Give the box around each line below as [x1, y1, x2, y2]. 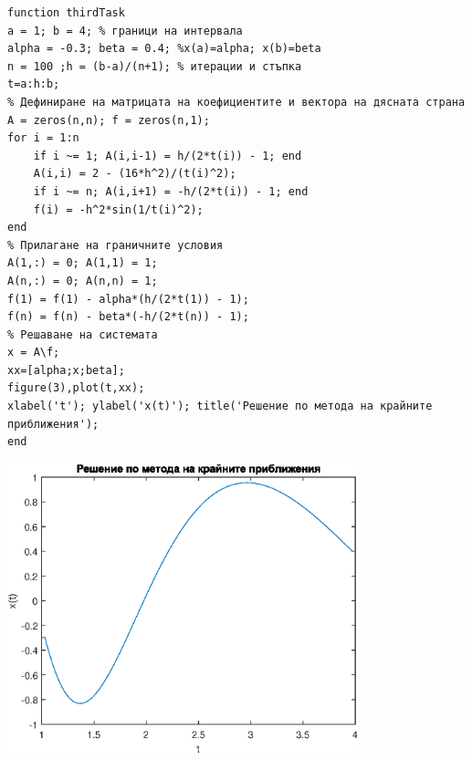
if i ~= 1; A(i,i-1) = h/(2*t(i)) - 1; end [33, 149, 302, 162]
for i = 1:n [7, 131, 79, 145]
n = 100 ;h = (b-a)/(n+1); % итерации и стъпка [7, 59, 302, 73]
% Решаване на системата [7, 328, 158, 341]
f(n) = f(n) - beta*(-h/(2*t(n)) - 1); [7, 310, 249, 324]
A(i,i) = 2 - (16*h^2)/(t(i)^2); [33, 167, 236, 181]
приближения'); [7, 417, 100, 431]
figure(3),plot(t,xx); [7, 381, 145, 395]
